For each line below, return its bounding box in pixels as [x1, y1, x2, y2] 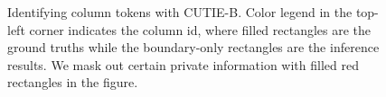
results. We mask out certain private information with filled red [7, 55, 359, 74]
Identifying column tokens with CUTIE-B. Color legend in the [7, 3, 353, 21]
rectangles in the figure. [7, 73, 138, 92]
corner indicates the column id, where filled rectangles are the [29, 20, 372, 39]
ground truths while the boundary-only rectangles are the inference [7, 38, 380, 57]
